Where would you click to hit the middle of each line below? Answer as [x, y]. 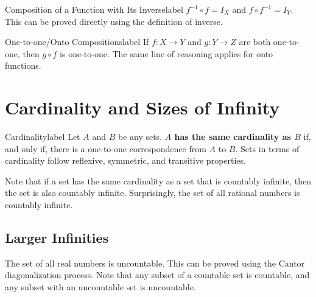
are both [255, 42]
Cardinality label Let [43, 137]
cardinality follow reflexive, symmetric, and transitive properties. [125, 160]
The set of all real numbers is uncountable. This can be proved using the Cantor [155, 263]
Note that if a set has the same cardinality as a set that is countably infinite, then [158, 180]
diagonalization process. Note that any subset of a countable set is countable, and [157, 275]
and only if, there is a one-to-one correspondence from [106, 148]
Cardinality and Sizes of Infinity [142, 107]
